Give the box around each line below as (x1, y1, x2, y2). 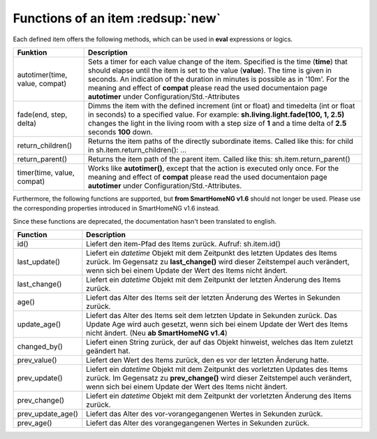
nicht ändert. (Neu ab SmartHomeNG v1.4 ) (86, 329, 228, 338)
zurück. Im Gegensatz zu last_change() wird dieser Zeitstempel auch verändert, (86, 257, 350, 267)
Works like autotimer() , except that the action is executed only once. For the (87, 163, 339, 173)
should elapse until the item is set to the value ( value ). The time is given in (87, 65, 332, 75)
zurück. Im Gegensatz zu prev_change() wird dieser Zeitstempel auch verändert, (86, 373, 353, 383)
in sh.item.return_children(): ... (87, 145, 187, 154)
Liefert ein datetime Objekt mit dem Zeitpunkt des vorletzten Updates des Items (86, 364, 348, 374)
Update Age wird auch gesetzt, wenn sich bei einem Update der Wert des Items (86, 319, 348, 329)
